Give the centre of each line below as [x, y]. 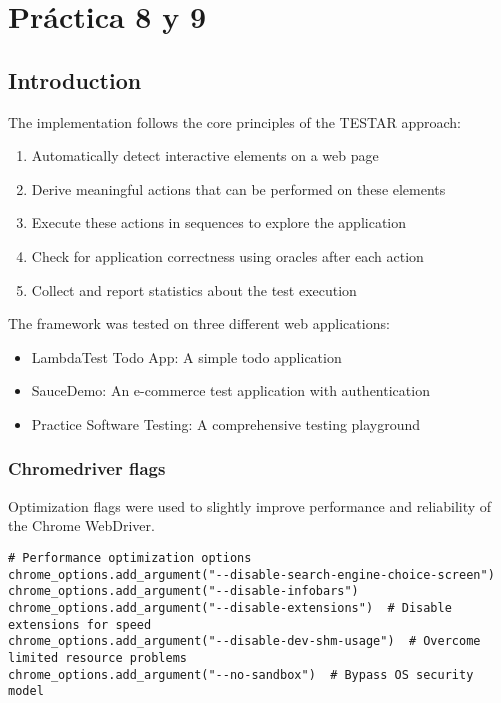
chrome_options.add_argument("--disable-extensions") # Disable [230, 607]
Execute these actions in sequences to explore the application [219, 222]
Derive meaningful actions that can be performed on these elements [238, 188]
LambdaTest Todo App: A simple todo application [186, 356]
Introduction [75, 79]
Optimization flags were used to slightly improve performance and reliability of [250, 505]
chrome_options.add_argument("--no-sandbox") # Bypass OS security [241, 674]
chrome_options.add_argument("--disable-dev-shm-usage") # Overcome [244, 641]
